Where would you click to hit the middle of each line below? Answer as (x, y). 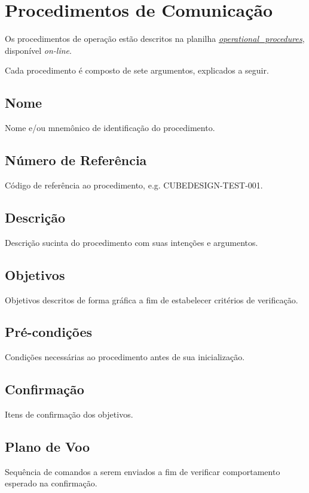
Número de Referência (76, 160)
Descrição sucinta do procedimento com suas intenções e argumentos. (131, 242)
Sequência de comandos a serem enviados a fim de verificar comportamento (143, 471)
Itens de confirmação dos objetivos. (69, 414)
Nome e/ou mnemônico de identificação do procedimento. (110, 128)
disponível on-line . (38, 50)
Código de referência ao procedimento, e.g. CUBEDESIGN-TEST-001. (134, 185)
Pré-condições (48, 332)
